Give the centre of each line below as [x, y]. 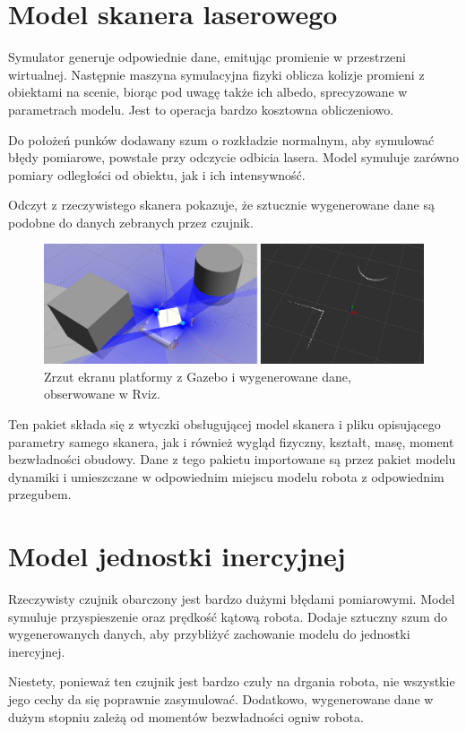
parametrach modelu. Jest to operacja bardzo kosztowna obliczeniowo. [201, 109]
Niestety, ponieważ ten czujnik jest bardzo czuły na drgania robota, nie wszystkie [232, 681]
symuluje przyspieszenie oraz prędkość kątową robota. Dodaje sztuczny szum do [228, 616]
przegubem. [40, 494]
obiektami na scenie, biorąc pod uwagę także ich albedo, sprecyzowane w [208, 92]
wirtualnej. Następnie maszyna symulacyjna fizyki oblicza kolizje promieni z [216, 74]
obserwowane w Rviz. [102, 394]
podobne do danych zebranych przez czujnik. [131, 222]
